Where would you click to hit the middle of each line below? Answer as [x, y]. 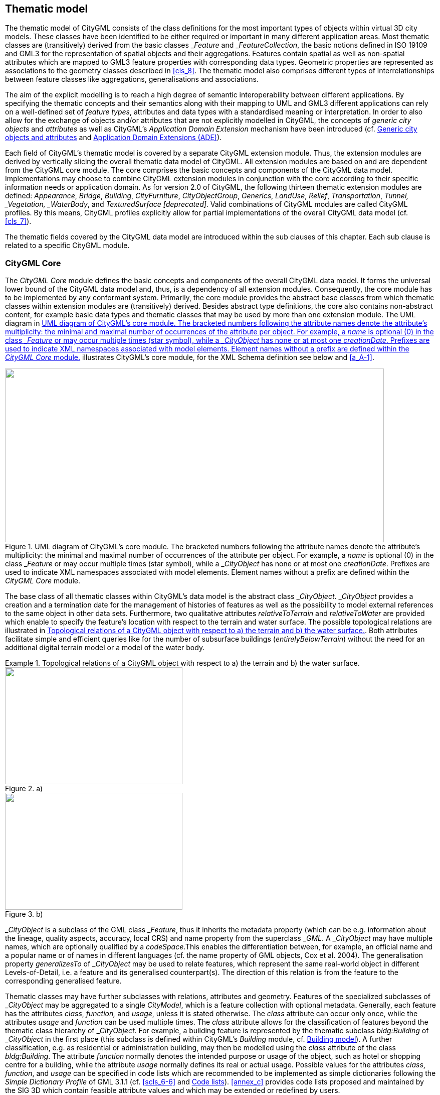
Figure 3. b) [24, 914]
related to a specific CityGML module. [67, 246]
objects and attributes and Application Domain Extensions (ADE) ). [114, 138]
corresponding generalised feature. [63, 981]
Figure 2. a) [24, 789]
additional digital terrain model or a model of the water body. [105, 648]
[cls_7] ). [18, 221]
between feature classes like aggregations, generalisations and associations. [132, 79]
